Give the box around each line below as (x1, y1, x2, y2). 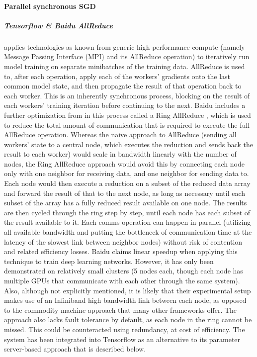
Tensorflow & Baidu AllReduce (4, 20, 113, 30)
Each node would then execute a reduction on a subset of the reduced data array (4, 178, 251, 188)
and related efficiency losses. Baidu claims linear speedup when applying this (4, 246, 238, 257)
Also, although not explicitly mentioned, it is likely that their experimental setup (4, 285, 251, 295)
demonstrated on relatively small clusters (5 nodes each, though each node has (4, 266, 243, 276)
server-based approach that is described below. (4, 344, 146, 354)
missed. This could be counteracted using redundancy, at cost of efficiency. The (4, 324, 245, 334)
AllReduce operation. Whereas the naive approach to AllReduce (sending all (4, 129, 237, 140)
